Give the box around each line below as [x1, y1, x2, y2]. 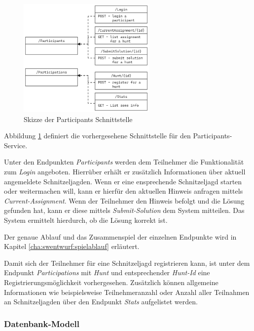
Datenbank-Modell [4, 317, 79, 330]
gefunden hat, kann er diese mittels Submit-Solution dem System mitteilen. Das [4, 205, 245, 215]
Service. [4, 140, 28, 150]
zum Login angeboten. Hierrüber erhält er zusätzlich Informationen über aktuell [4, 166, 246, 177]
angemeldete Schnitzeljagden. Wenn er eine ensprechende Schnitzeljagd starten [4, 176, 242, 186]
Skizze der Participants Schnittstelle [24, 114, 133, 124]
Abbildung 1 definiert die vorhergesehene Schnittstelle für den [4, 130, 191, 141]
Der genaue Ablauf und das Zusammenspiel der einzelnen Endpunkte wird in [4, 231, 237, 242]
